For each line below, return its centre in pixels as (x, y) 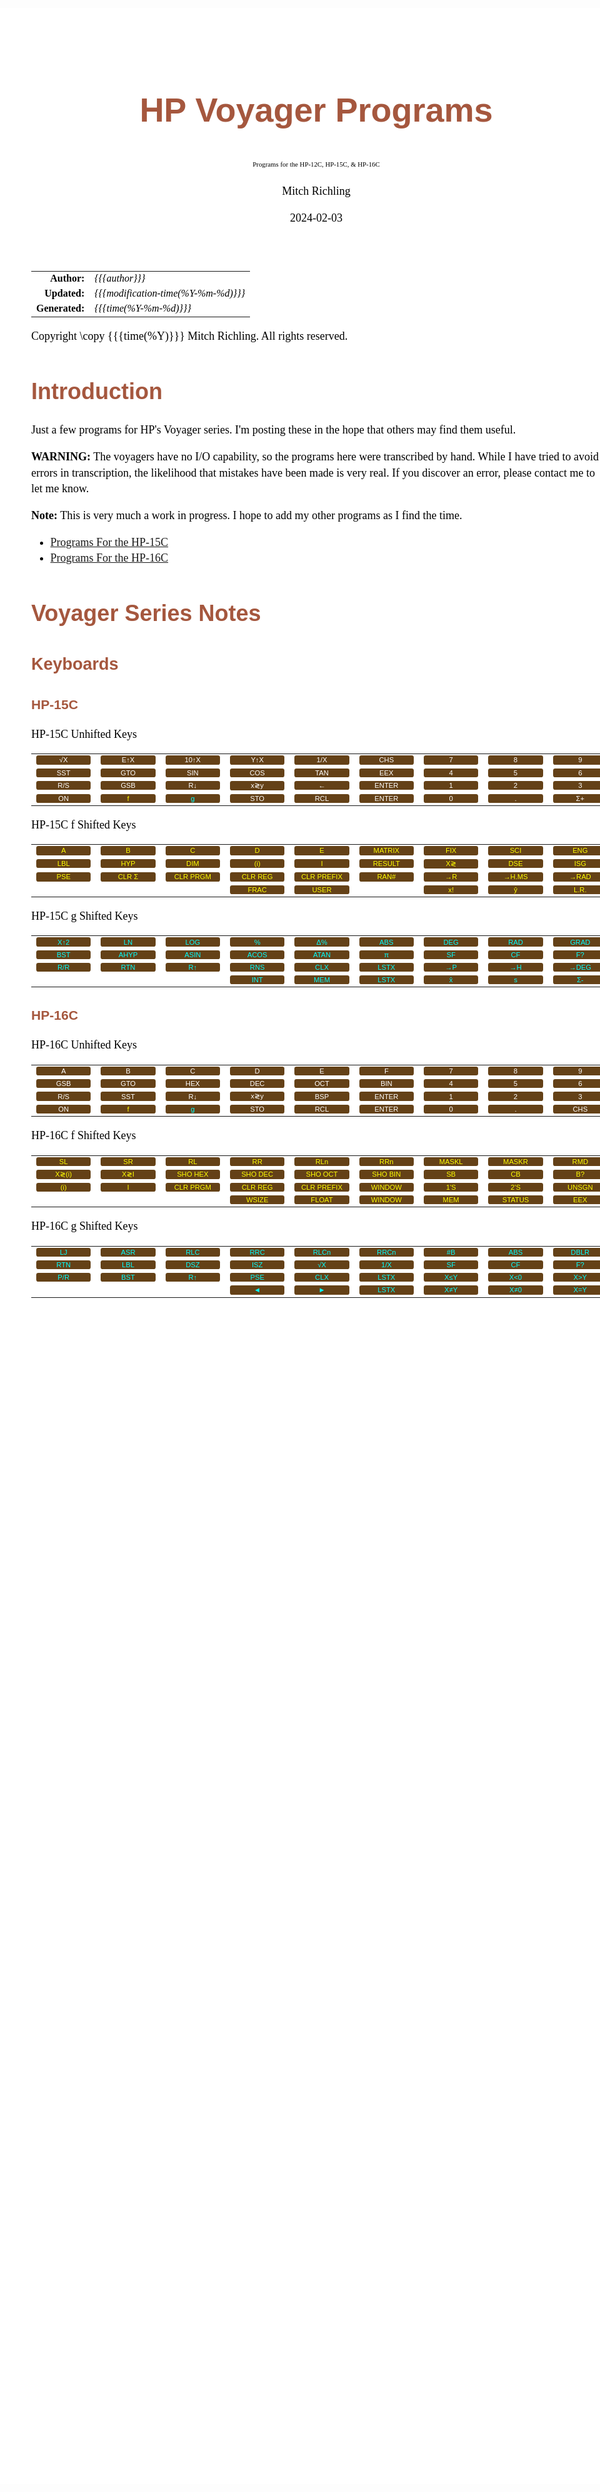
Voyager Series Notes (146, 613)
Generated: (60, 308)
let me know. (60, 488)
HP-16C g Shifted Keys (85, 1226)
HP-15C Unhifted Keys (84, 734)
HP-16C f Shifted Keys (84, 1136)
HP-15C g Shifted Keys (85, 916)
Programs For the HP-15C (109, 543)
